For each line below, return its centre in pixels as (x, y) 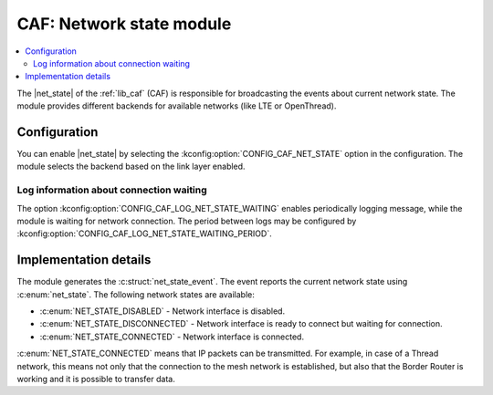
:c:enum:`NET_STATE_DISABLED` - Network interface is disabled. (163, 311)
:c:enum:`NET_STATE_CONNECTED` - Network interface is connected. (172, 337)
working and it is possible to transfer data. (96, 379)
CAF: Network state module (124, 24)
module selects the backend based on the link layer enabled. (131, 166)
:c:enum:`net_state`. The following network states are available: (136, 294)
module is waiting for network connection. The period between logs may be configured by (187, 221)
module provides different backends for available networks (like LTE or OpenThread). (177, 106)
